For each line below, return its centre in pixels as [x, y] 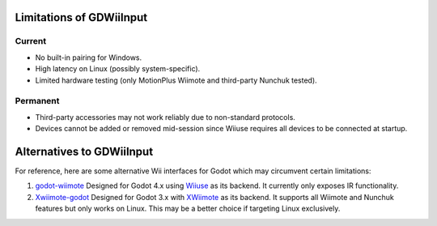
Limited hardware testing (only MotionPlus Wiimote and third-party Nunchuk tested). [176, 80]
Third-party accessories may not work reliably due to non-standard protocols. [165, 117]
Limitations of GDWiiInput [81, 17]
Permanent [37, 101]
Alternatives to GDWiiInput [84, 151]
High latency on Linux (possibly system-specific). [118, 69]
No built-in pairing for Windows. [89, 58]
